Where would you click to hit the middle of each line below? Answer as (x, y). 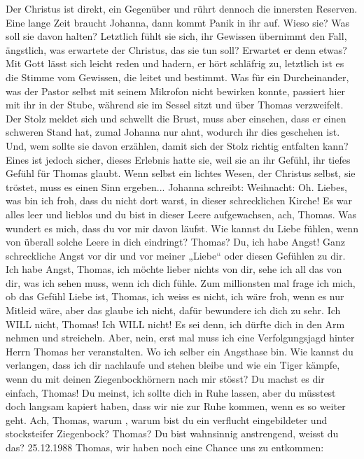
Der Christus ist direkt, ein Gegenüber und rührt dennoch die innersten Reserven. (182, 8)
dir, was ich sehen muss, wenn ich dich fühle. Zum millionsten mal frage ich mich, (181, 282)
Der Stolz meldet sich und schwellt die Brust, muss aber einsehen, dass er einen (176, 118)
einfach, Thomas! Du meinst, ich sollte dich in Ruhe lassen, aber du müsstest (171, 392)
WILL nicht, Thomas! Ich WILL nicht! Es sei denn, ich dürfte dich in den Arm (175, 324)
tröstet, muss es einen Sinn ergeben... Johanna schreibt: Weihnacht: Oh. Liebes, (176, 186)
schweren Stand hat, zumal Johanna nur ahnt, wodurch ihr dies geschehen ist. (173, 132)
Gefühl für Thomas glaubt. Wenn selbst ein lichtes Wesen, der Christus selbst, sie (181, 173)
